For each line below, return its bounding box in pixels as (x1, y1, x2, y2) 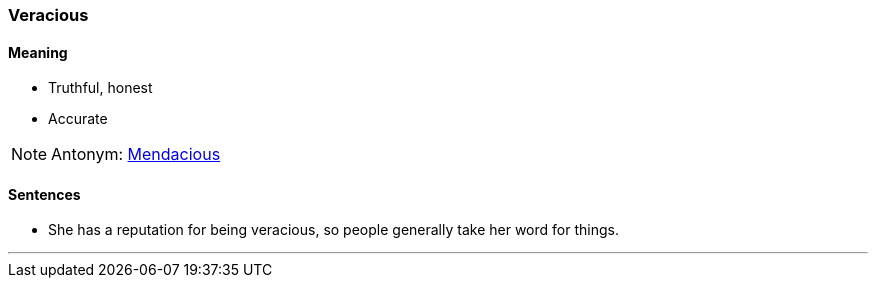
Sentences (8, 185, 81, 203)
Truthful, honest (48, 79, 153, 97)
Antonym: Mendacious (51, 144, 221, 165)
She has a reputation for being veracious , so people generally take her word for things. (48, 221, 619, 239)
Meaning (8, 43, 68, 61)
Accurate (48, 110, 108, 128)
